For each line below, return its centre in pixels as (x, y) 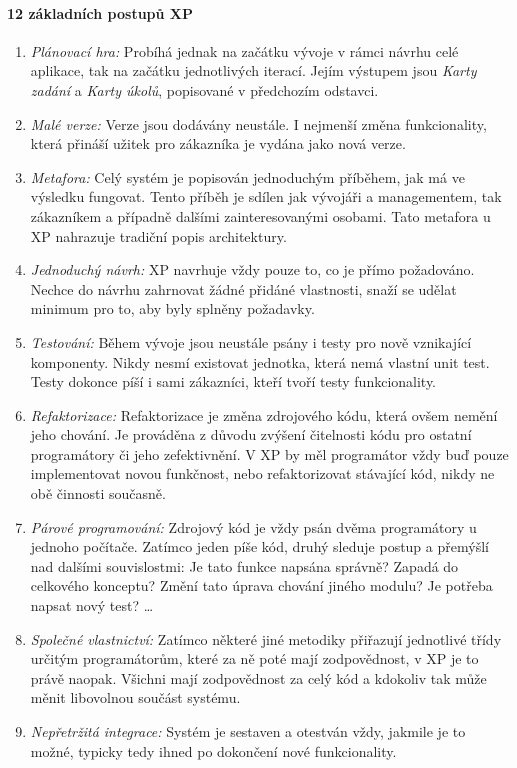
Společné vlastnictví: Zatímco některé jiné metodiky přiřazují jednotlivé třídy (266, 638)
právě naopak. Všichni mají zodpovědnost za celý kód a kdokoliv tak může (258, 677)
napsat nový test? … (92, 605)
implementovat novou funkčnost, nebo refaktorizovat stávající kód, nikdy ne (262, 473)
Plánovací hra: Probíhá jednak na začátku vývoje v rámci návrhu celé (244, 50)
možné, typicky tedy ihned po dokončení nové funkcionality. (213, 750)
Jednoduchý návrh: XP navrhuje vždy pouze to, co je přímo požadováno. (252, 269)
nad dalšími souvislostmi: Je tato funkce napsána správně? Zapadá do (244, 565)
